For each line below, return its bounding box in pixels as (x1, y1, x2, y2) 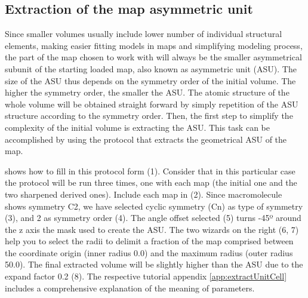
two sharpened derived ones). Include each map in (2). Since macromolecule (5, 188, 282, 200)
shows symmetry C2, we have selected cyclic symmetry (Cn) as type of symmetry (5, 199, 303, 212)
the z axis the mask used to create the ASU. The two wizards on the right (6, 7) (5, 223, 299, 235)
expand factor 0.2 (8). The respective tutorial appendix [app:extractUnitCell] (5, 270, 287, 282)
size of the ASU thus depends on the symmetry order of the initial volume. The (5, 74, 296, 87)
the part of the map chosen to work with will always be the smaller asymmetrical (5, 51, 302, 63)
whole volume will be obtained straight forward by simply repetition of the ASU (5, 97, 298, 110)
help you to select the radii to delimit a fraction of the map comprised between (5, 235, 294, 247)
